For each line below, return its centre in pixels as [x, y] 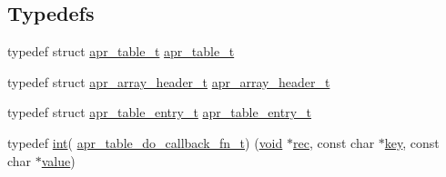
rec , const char [334, 142]
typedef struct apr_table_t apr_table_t [121, 51]
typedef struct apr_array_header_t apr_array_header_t [169, 81]
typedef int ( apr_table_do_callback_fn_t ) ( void [145, 142]
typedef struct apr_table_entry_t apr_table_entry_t [160, 112]
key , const [412, 142]
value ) [58, 160]
